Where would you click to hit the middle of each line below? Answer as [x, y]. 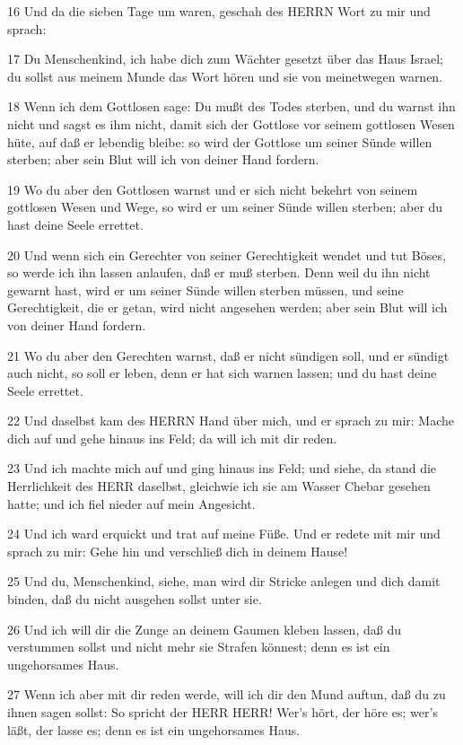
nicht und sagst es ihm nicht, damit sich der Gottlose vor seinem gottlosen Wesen [231, 123]
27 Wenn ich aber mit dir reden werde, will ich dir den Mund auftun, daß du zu [227, 694]
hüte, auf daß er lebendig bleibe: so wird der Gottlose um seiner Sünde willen [220, 141]
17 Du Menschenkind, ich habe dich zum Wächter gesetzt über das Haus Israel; [225, 59]
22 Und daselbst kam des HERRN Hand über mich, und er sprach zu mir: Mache [231, 421]
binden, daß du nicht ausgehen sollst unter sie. [135, 599]
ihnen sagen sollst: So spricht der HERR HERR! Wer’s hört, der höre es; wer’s [223, 712]
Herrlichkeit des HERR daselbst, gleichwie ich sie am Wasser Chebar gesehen [219, 486]
